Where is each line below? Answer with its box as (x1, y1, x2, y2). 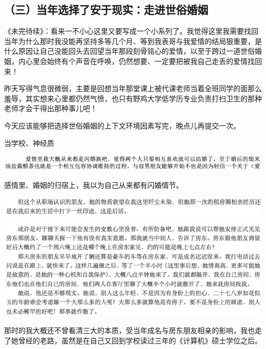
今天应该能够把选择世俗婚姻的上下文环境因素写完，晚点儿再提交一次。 (4, 120, 240, 130)
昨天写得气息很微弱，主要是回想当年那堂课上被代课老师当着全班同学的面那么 (4, 83, 262, 94)
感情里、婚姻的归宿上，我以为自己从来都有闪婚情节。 (4, 179, 183, 190)
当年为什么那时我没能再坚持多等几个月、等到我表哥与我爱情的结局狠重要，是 (4, 35, 262, 46)
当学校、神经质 (4, 137, 54, 148)
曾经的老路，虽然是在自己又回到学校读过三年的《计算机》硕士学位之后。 (18, 335, 262, 345)
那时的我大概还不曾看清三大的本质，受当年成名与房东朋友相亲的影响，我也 (4, 325, 255, 336)
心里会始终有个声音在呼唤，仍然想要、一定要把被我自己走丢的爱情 (25, 55, 248, 66)
